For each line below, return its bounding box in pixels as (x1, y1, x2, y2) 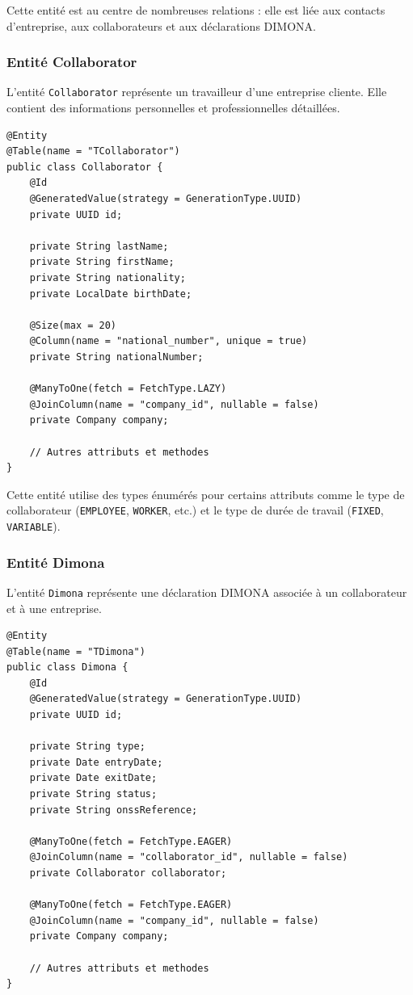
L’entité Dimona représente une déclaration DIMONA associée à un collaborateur (6, 583, 407, 600)
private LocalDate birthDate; (29, 288, 192, 300)
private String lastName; (29, 240, 169, 252)
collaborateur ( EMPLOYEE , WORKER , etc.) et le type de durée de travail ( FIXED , (6, 502, 384, 518)
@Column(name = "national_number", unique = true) (29, 335, 308, 347)
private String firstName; (29, 256, 175, 268)
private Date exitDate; (29, 772, 158, 784)
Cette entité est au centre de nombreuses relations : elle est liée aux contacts (6, 2, 386, 18)
